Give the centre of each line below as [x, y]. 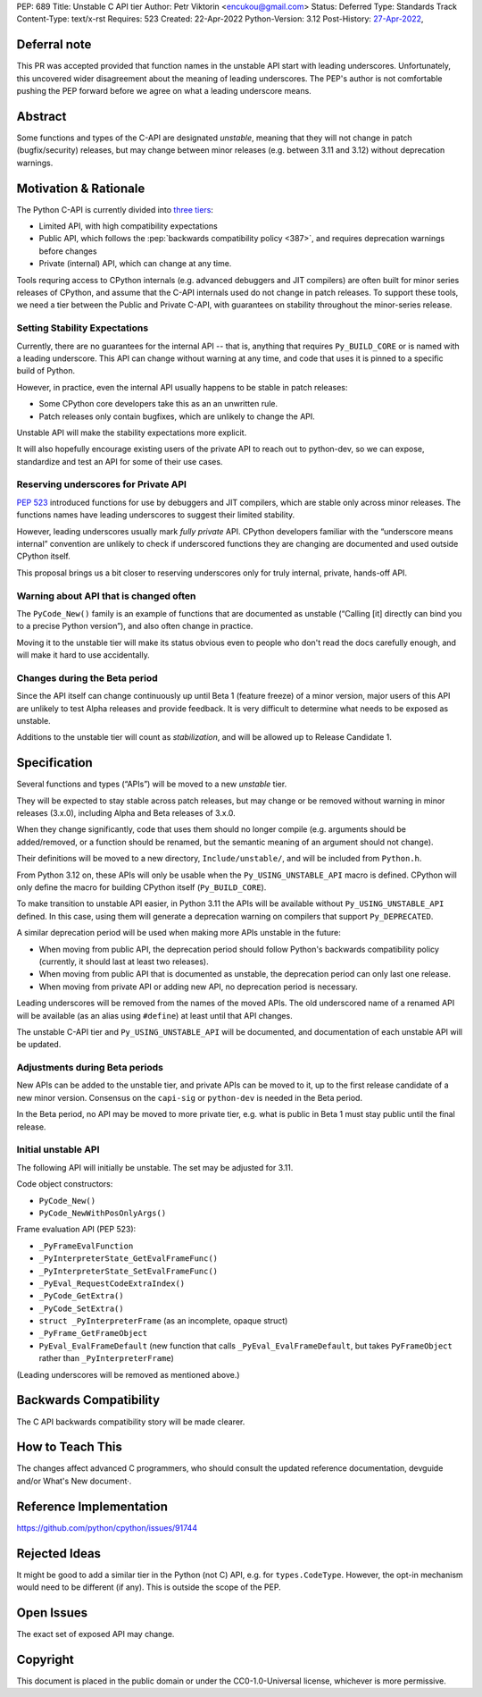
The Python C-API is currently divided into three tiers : [115, 209]
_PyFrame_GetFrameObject [93, 1333]
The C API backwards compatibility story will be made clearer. [131, 1422]
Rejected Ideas [59, 1554]
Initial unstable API [58, 1150]
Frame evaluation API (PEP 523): [76, 1230]
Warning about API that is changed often [106, 596]
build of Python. [46, 371]
